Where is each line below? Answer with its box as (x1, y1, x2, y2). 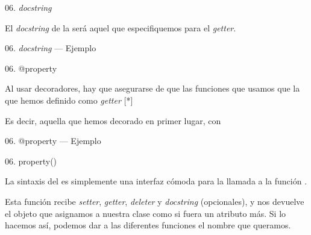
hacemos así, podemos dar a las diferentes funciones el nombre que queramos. (5, 219, 291, 231)
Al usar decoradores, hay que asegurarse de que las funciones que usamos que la (5, 82, 300, 95)
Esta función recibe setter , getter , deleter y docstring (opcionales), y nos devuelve (5, 195, 304, 207)
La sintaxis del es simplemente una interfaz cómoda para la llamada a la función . (5, 175, 307, 187)
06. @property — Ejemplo (5, 134, 101, 147)
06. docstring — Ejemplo (5, 42, 96, 54)
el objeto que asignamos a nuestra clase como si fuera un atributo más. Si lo (5, 207, 286, 219)
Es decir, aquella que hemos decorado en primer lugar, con (5, 114, 221, 127)
